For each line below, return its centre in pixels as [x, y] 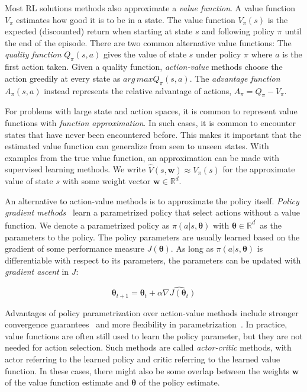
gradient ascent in [37, 271]
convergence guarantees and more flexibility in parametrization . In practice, [146, 324]
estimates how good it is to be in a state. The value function [126, 19]
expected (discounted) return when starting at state [99, 31]
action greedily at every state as [63, 78]
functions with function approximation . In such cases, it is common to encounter [150, 122]
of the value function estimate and [67, 382]
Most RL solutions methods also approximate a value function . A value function [150, 8]
